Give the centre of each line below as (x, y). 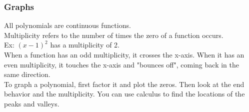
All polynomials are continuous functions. (67, 25)
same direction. (27, 74)
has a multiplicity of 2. (85, 45)
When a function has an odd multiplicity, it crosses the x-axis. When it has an (124, 54)
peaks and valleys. (32, 103)
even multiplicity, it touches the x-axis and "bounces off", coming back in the (121, 64)
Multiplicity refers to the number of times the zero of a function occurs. (114, 35)
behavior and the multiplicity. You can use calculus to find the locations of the (124, 94)
